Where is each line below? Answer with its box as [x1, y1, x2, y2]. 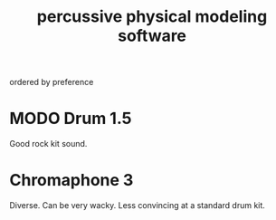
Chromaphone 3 [9, 170, 134, 191]
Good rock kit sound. [9, 139, 88, 149]
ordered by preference [9, 77, 94, 88]
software [117, 25, 187, 46]
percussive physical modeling [36, 6, 268, 27]
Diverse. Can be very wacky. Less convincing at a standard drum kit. [9, 200, 265, 211]
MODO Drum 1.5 [9, 109, 132, 129]
